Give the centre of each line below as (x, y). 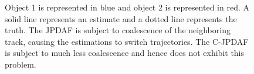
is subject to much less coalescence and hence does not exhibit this (125, 53)
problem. (21, 64)
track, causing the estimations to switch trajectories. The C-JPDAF (127, 41)
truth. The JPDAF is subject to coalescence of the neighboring (118, 30)
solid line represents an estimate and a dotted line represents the (121, 18)
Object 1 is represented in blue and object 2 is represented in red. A (127, 7)
